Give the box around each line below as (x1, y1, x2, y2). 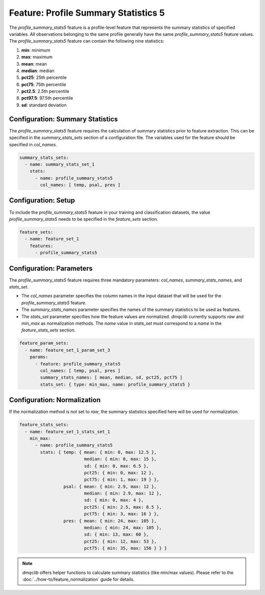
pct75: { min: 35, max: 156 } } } (84, 545, 167, 551)
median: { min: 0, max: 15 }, (84, 456, 157, 462)
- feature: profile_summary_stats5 (35, 361, 121, 366)
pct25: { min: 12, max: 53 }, (84, 539, 157, 544)
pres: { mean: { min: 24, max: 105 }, (63, 518, 157, 523)
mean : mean (21, 61, 47, 67)
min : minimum (21, 47, 51, 53)
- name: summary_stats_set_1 (25, 161, 95, 167)
